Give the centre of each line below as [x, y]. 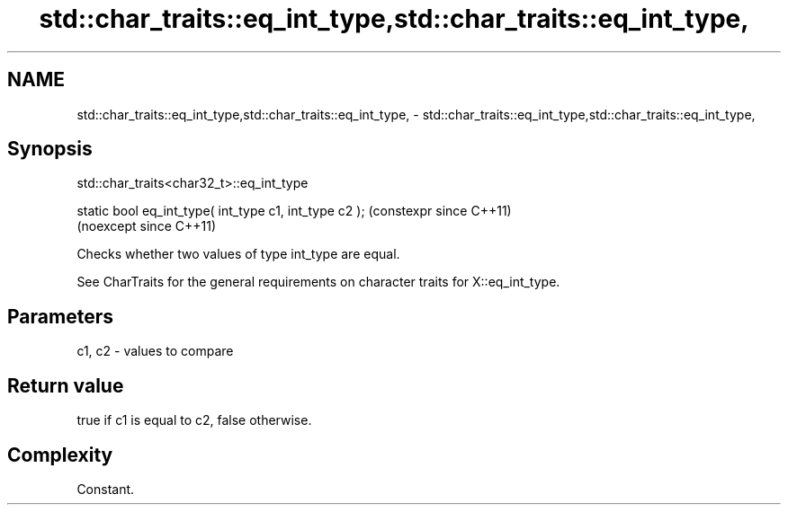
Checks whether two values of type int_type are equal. [238, 254]
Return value [66, 385]
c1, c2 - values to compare [155, 351]
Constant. [106, 489]
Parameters [60, 316]
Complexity [60, 455]
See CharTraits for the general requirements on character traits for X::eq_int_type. [318, 282]
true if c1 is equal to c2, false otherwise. [194, 420]
